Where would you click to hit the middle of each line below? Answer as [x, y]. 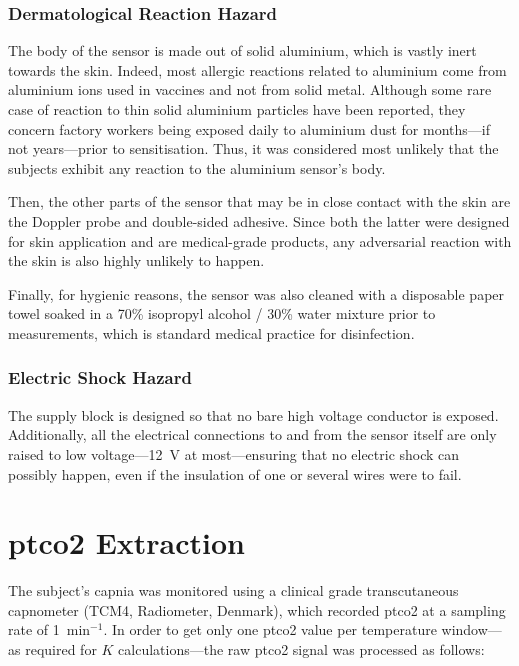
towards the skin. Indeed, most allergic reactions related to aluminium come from [257, 69]
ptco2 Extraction [126, 542]
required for [61, 649]
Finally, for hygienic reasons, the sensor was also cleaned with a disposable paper [256, 293]
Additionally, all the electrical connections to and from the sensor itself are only [252, 434]
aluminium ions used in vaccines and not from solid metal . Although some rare [250, 89]
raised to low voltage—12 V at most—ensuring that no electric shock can [234, 453]
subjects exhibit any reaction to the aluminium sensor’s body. [197, 167]
